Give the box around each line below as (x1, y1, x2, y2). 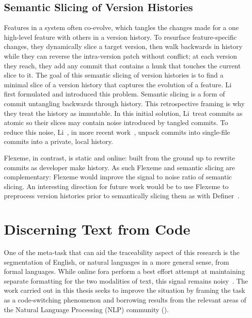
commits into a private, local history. (4, 136, 113, 146)
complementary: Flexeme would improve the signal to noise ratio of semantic (4, 172, 232, 182)
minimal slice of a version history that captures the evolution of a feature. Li (4, 79, 232, 89)
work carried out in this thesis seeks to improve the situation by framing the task (4, 285, 245, 295)
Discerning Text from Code (4, 219, 190, 239)
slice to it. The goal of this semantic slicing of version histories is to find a (4, 70, 223, 80)
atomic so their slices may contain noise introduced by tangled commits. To (4, 117, 228, 127)
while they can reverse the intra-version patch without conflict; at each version (4, 50, 237, 61)
